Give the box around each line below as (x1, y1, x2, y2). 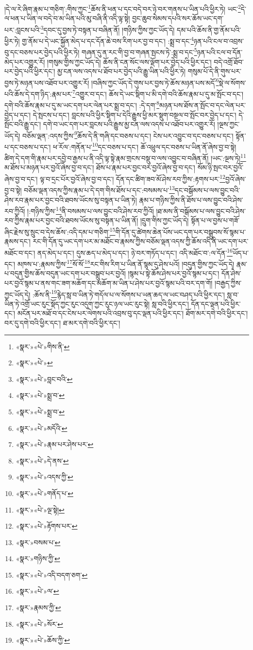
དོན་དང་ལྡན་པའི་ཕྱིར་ (191, 298, 241, 308)
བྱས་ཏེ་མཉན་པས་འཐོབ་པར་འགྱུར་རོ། (4, 77, 89, 87)
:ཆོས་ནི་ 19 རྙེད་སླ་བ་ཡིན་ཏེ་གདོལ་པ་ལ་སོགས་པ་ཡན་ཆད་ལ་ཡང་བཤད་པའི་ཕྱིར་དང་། (32, 288, 225, 299)
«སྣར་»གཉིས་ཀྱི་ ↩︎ (16, 553, 60, 564)
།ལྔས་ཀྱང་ (217, 119, 240, 129)
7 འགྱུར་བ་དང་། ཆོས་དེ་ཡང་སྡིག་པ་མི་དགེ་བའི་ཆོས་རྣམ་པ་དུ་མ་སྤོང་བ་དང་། (72, 87, 244, 99)
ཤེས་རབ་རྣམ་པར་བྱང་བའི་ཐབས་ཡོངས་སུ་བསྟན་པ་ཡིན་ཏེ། (4, 194, 137, 205)
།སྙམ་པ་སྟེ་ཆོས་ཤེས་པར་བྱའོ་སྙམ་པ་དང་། (128, 268, 219, 278)
